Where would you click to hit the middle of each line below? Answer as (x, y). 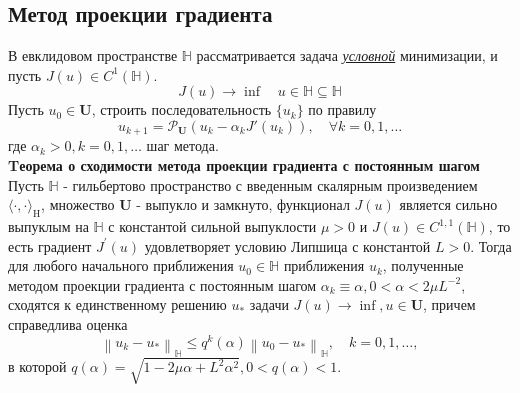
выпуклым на (48, 226)
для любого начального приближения (121, 265)
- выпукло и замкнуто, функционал (243, 204)
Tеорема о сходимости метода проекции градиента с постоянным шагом (244, 165)
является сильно (448, 204)
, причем (449, 304)
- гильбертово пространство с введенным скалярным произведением (270, 184)
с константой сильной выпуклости (212, 226)
